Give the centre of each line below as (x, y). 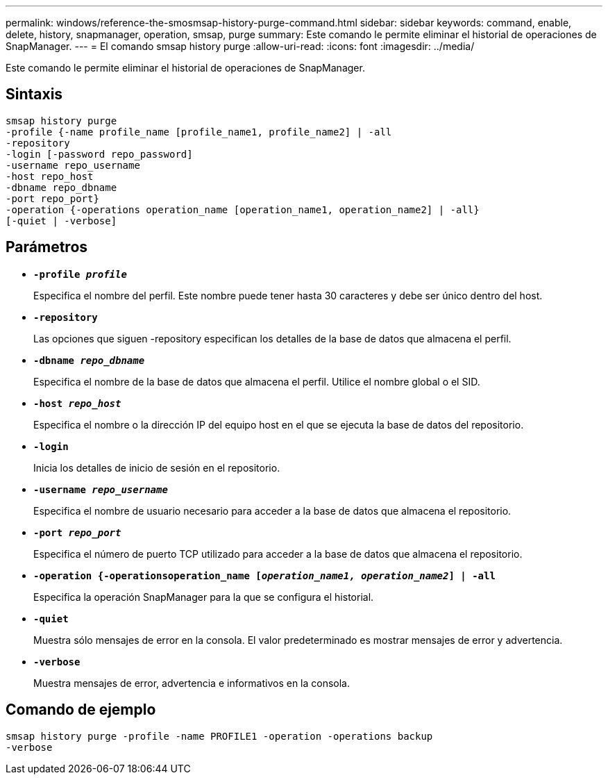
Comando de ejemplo (81, 710)
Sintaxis (34, 94)
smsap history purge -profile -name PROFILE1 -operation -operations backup (219, 736)
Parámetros (47, 247)
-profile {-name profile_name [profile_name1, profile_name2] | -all (199, 132)
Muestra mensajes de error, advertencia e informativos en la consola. (192, 683)
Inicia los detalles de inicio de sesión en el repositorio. (157, 467)
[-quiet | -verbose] (61, 221)
